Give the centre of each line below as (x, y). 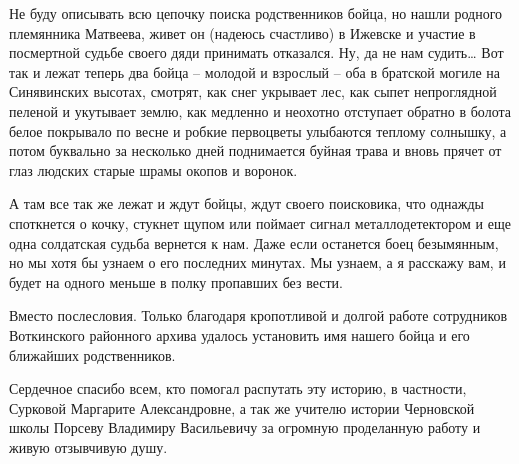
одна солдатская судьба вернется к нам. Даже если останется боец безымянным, (254, 242)
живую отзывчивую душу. (88, 446)
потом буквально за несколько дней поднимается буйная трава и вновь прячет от (255, 150)
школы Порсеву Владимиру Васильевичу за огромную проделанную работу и (245, 427)
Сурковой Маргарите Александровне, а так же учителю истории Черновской (242, 407)
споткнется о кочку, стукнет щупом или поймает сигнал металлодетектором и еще (260, 222)
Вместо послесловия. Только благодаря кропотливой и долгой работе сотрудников (258, 315)
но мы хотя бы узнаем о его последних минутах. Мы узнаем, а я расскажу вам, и (257, 262)
